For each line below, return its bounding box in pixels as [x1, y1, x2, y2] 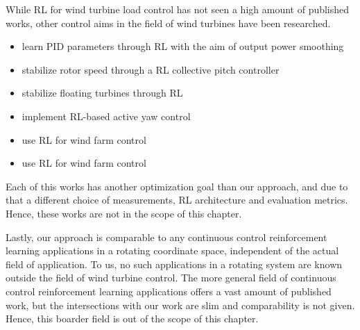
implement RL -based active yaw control [22, 108, 191, 123]
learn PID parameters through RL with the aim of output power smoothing [22, 39, 344, 53]
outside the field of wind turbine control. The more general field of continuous [6, 270, 336, 285]
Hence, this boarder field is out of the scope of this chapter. [6, 311, 259, 326]
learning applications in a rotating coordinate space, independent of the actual [6, 243, 339, 258]
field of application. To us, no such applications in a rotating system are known [6, 256, 343, 271]
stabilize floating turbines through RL [22, 85, 183, 100]
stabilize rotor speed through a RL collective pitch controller [22, 62, 280, 76]
